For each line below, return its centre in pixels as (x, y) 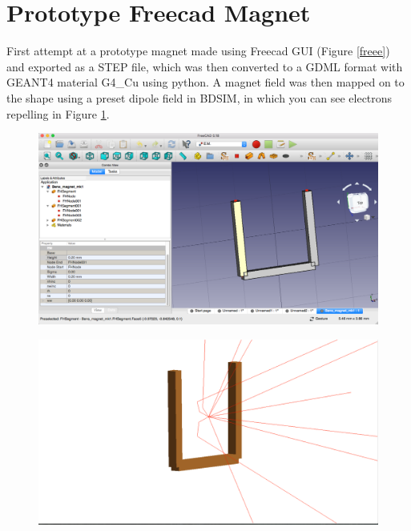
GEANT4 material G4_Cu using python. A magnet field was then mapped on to (205, 82)
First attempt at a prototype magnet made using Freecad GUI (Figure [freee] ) (198, 51)
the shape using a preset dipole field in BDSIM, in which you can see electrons (199, 97)
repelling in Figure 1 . (58, 113)
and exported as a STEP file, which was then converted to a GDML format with (205, 66)
